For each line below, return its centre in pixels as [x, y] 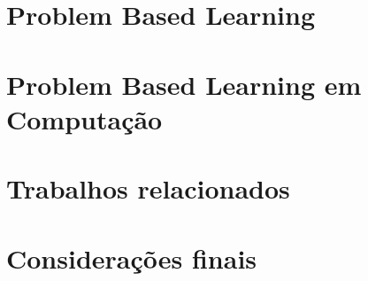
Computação [84, 118]
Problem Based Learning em [184, 84]
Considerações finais [132, 258]
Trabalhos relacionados [148, 188]
